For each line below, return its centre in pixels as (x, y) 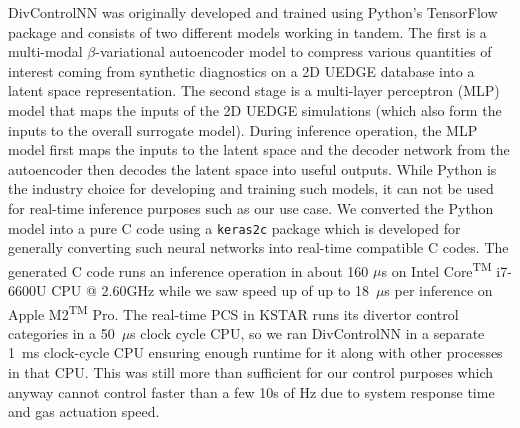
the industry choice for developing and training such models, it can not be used (251, 188)
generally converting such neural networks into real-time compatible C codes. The (258, 247)
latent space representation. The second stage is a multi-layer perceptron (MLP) (254, 90)
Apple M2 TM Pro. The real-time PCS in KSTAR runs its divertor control (233, 312)
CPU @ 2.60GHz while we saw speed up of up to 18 (210, 290)
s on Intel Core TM (436, 269)
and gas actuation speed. (84, 411)
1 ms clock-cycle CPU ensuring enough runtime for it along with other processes (255, 352)
